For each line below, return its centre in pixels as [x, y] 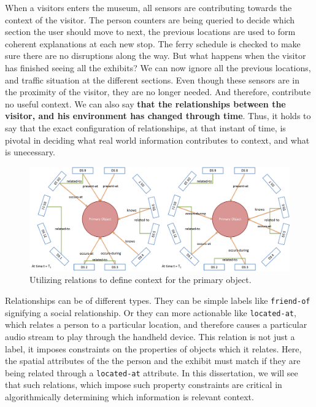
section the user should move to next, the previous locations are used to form [150, 32]
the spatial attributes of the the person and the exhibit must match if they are [153, 361]
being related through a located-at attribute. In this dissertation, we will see [152, 372]
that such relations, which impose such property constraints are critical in [144, 385]
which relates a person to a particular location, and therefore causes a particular [156, 324]
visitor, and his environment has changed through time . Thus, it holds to [158, 116]
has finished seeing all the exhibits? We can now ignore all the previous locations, [158, 67]
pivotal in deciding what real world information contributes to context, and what [157, 140]
